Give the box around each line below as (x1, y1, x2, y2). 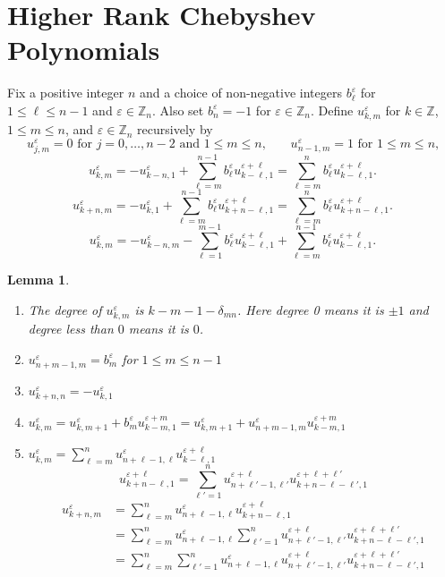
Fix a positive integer (7, 83, 124, 102)
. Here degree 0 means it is (237, 300, 384, 318)
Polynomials (7, 31, 160, 68)
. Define (310, 100, 354, 119)
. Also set (151, 100, 204, 119)
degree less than (28, 319, 114, 338)
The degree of (28, 300, 102, 318)
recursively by (137, 120, 213, 139)
